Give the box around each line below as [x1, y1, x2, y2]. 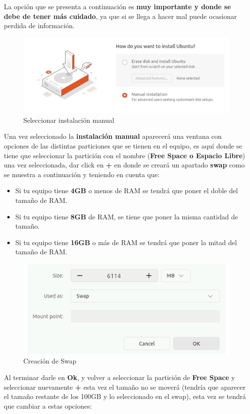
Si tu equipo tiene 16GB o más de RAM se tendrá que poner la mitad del [15, 237, 237, 247]
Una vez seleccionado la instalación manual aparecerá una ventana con [4, 131, 222, 141]
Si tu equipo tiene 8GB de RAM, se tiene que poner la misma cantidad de [15, 211, 238, 221]
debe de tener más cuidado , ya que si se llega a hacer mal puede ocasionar [4, 11, 237, 21]
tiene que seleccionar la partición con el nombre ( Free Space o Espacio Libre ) [4, 150, 246, 160]
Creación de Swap [23, 356, 77, 366]
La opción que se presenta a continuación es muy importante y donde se [4, 1, 231, 11]
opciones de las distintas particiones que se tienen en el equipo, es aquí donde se [4, 141, 242, 151]
